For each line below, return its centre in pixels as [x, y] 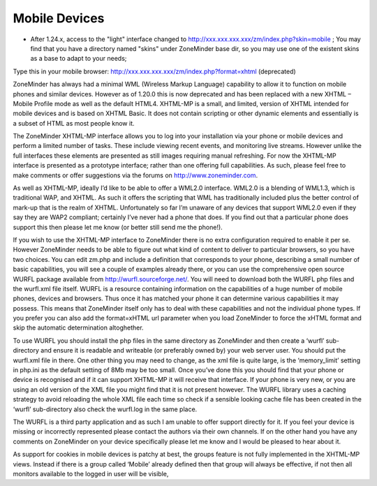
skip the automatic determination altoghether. [78, 327]
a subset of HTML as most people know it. [74, 123]
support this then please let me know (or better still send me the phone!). [118, 227]
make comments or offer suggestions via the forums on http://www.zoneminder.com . [135, 175]
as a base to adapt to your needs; [79, 59]
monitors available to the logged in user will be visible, [91, 473]
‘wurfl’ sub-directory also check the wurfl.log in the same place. [105, 409]
